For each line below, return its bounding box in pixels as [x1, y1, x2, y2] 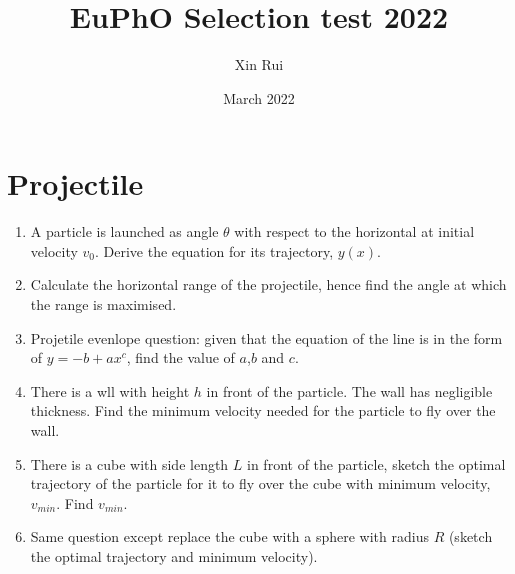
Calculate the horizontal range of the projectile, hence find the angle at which [30, 274, 507, 295]
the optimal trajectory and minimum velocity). [30, 545, 318, 566]
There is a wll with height [30, 380, 190, 401]
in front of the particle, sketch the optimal [247, 453, 506, 474]
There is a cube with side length [30, 453, 229, 474]
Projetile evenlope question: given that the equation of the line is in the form [30, 327, 503, 348]
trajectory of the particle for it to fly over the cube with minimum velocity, [30, 473, 491, 494]
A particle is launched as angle [30, 221, 219, 242]
